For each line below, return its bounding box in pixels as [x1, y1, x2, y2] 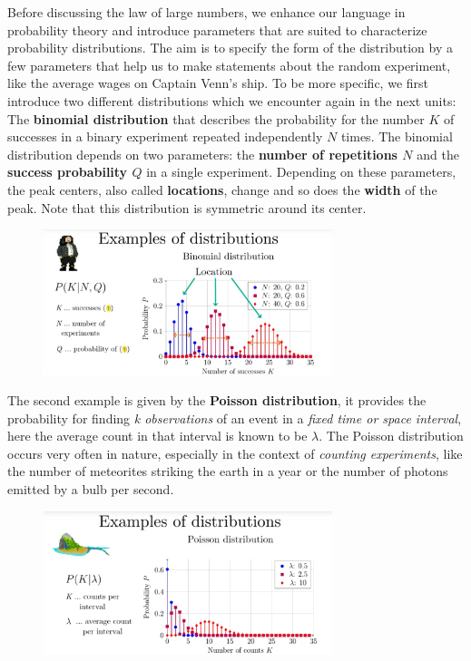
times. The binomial [340, 127, 453, 146]
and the [417, 144, 459, 163]
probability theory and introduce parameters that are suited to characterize [7, 20, 427, 39]
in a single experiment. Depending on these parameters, [146, 162, 456, 181]
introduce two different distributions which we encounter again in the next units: [7, 91, 456, 110]
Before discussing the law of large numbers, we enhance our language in [7, 3, 406, 21]
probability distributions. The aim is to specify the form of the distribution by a [7, 38, 453, 57]
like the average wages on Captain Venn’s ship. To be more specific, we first [7, 73, 429, 92]
